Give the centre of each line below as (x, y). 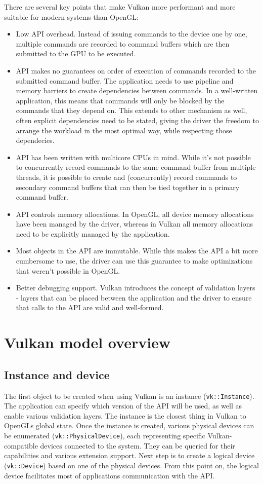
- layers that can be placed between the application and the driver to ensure (134, 297)
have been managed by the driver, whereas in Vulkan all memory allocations (134, 224)
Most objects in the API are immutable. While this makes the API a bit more (137, 251)
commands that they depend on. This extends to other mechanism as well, (131, 110)
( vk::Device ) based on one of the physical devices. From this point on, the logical (131, 465)
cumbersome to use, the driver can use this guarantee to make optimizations (134, 261)
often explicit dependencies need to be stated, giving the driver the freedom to (137, 120)
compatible (21, 445)
